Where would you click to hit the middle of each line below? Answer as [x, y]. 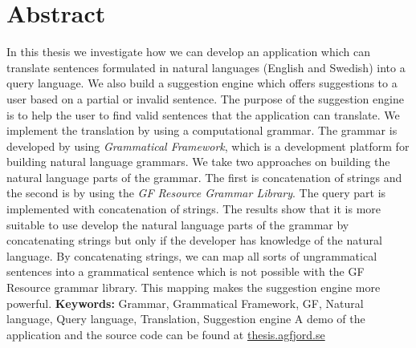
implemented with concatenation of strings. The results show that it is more [194, 209]
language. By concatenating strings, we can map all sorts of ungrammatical [192, 255]
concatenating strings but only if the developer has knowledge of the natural [194, 240]
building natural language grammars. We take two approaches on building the [198, 162]
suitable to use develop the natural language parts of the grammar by [178, 224]
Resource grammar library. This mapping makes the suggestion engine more [194, 287]
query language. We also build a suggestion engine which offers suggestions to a [202, 83]
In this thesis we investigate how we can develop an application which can [188, 52]
